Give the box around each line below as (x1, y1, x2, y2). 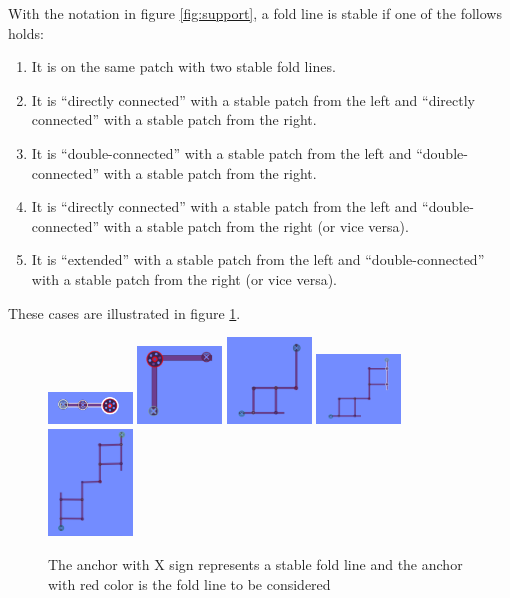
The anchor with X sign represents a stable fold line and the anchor (48, 554, 463, 575)
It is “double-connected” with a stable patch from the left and (31, 142, 412, 163)
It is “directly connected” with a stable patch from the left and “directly (31, 89, 475, 110)
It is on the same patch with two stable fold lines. (31, 56, 336, 77)
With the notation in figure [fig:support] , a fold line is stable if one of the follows (8, 3, 502, 23)
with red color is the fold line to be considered (48, 573, 331, 594)
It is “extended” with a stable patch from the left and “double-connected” (31, 249, 485, 270)
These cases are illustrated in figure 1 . (8, 302, 241, 323)
